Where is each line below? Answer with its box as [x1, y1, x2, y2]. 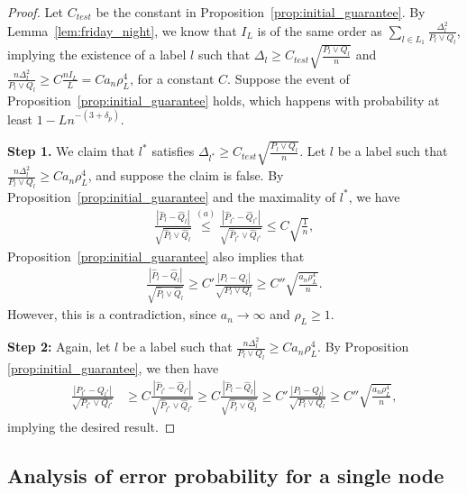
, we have [348, 187, 400, 206]
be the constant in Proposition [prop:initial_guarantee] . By [96, 3, 426, 21]
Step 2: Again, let [7, 337, 111, 356]
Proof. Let [7, 3, 63, 21]
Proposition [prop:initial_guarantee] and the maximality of [7, 187, 336, 206]
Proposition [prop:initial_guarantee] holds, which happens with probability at [7, 90, 440, 109]
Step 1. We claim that [7, 142, 135, 160]
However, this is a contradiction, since [7, 305, 217, 324]
